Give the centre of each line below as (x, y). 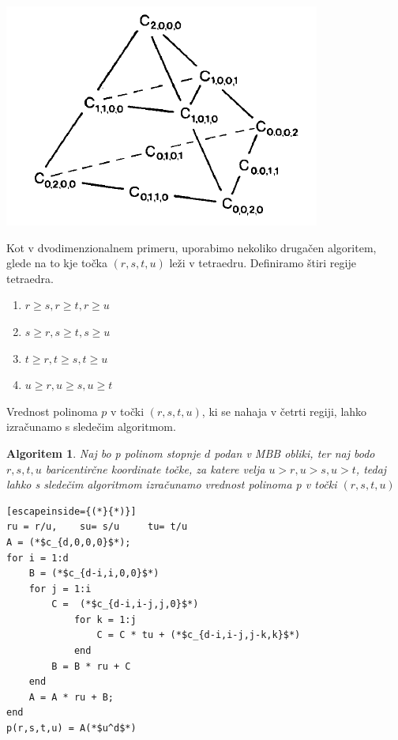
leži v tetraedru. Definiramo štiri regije (263, 263)
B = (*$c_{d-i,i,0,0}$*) (94, 574)
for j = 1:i (60, 589)
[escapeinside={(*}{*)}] (71, 511)
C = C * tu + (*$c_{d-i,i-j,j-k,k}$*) (199, 635)
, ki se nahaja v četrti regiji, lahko (284, 411)
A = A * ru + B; (71, 697)
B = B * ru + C (91, 666)
